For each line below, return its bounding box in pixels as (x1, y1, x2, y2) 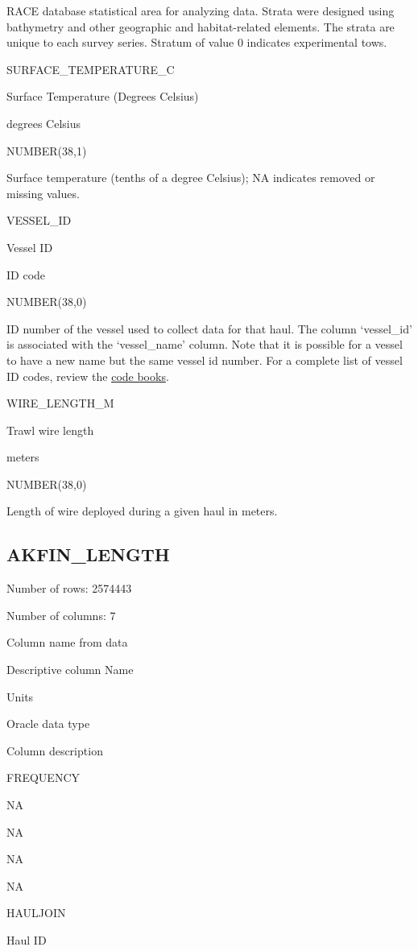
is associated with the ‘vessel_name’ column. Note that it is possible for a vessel (6, 336, 403, 353)
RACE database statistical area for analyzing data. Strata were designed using (6, 2, 395, 19)
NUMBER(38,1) (6, 142, 87, 159)
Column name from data (6, 634, 128, 651)
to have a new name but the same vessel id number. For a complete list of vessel (6, 351, 403, 368)
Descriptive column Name (6, 661, 134, 678)
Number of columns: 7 (6, 606, 116, 623)
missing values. (6, 184, 80, 201)
